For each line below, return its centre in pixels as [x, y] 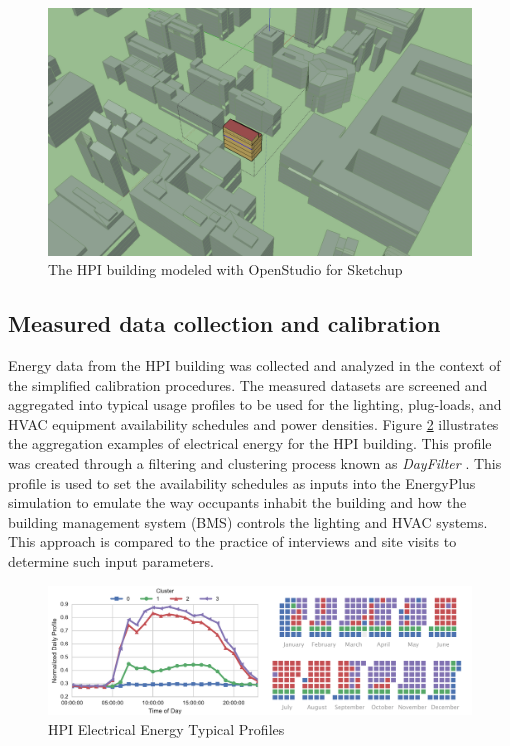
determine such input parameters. [111, 560]
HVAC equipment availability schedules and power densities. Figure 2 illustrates [253, 423]
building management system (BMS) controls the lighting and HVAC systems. [248, 521]
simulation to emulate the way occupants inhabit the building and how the [237, 502]
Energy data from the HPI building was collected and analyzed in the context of [254, 365]
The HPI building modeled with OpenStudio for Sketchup [225, 269]
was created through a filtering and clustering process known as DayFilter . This [255, 462]
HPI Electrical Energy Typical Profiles [166, 728]
